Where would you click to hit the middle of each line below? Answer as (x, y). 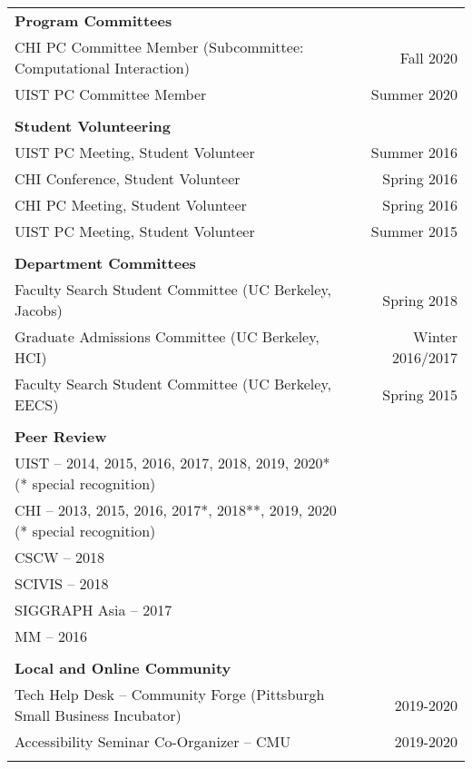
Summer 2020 (414, 94)
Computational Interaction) (102, 68)
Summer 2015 (414, 231)
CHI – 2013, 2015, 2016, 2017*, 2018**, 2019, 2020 (176, 510)
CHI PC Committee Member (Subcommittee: (159, 47)
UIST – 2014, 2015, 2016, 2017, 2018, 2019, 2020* (172, 463)
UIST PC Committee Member (111, 94)
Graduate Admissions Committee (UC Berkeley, (167, 336)
